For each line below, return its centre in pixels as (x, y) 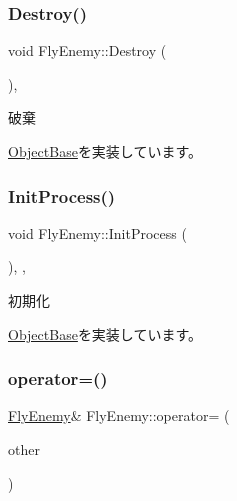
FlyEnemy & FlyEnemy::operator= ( (119, 415)
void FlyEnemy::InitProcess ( (97, 232)
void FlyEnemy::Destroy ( (87, 50)
